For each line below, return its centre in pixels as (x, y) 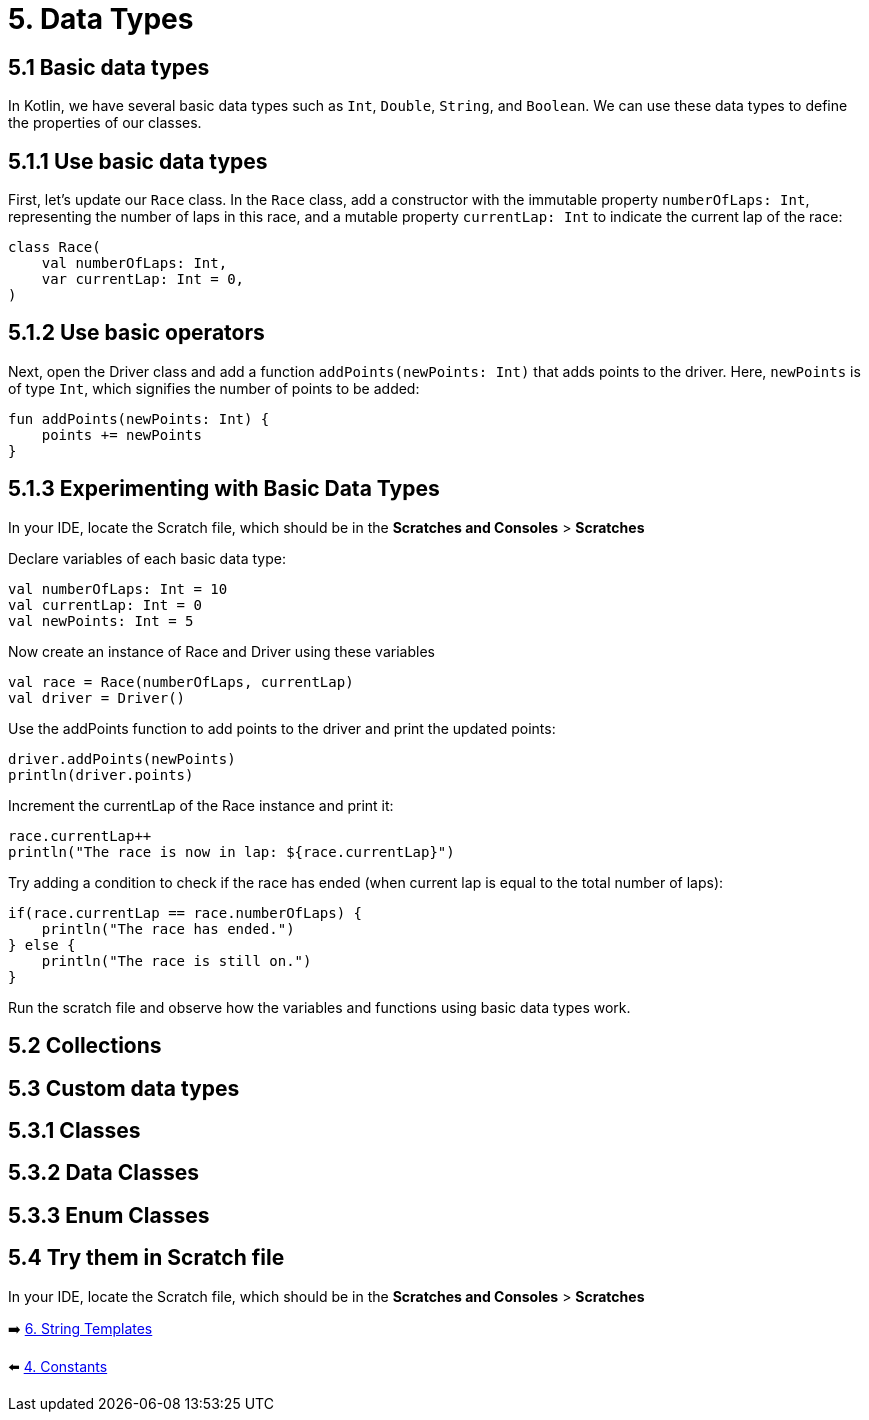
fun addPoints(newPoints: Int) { (139, 418)
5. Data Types (101, 19)
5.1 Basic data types (109, 67)
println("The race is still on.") (176, 960)
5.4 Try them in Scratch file (146, 1258)
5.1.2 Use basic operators (136, 333)
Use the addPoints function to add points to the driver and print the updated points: (282, 728)
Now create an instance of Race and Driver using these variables (221, 651)
